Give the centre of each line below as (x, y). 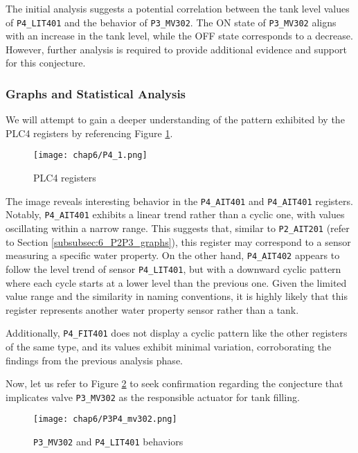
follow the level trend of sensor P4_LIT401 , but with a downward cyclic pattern (173, 268)
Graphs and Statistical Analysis (96, 93)
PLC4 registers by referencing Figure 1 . (89, 133)
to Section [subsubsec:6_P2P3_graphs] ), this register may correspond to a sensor (178, 241)
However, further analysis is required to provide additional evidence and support (176, 49)
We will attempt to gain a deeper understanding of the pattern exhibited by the (175, 119)
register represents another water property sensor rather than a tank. (152, 309)
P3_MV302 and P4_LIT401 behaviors (108, 442)
